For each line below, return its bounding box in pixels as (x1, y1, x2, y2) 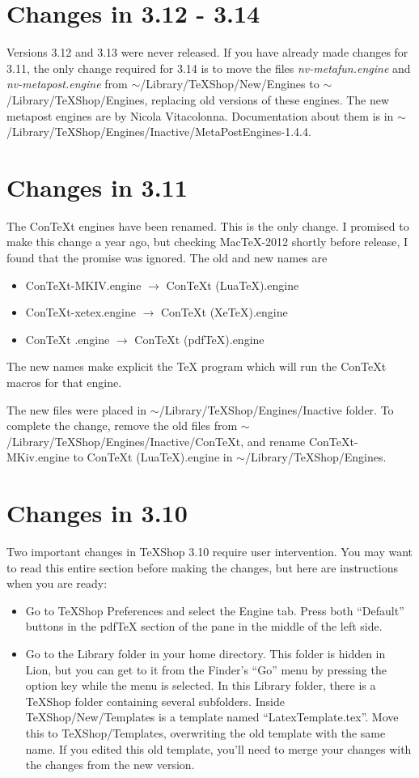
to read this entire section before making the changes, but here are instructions (6, 559, 398, 576)
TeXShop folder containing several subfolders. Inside (25, 692, 285, 709)
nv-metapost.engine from (6, 75, 128, 92)
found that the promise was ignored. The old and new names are (6, 249, 328, 266)
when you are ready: (6, 575, 108, 592)
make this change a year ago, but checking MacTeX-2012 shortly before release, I (6, 233, 408, 250)
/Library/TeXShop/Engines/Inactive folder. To (159, 401, 394, 418)
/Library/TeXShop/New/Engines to (140, 75, 320, 92)
